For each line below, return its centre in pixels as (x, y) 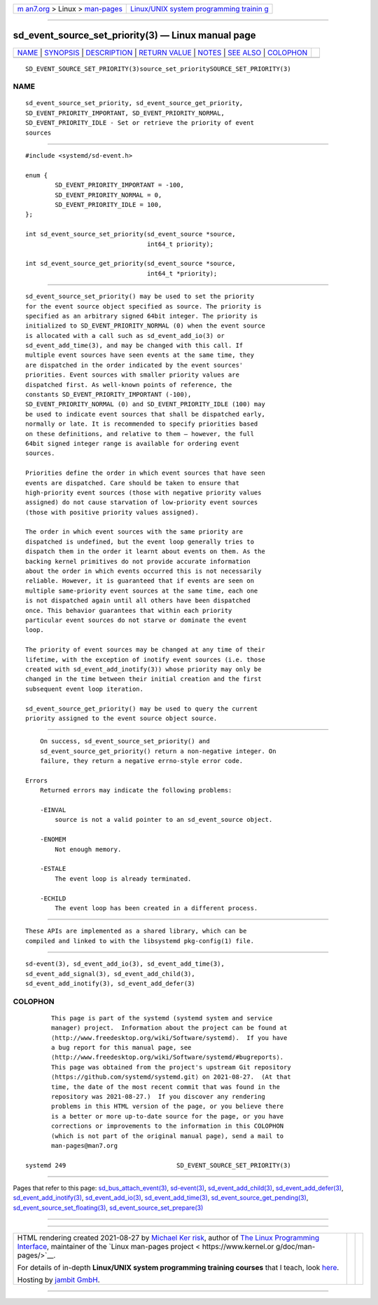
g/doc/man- (295, 1247)
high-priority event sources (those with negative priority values (143, 492)
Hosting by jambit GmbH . (59, 1280)
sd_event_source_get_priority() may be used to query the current (142, 709)
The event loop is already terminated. (123, 879)
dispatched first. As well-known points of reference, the (129, 385)
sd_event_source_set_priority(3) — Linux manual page (134, 35)
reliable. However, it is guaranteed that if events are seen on (140, 581)
